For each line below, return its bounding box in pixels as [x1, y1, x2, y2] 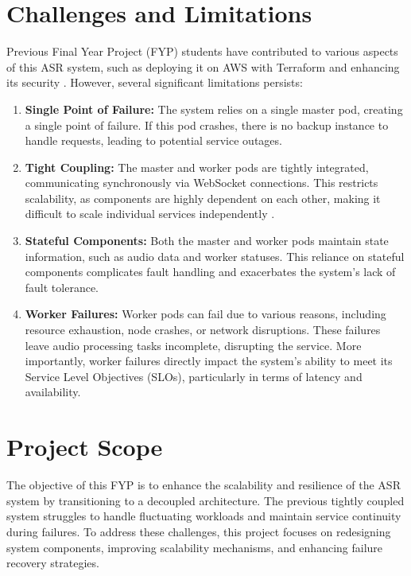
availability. [25, 383, 81, 400]
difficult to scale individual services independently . [25, 205, 275, 222]
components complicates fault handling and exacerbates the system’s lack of [25, 263, 396, 280]
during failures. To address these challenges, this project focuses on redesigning [6, 523, 391, 539]
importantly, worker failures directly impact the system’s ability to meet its [25, 352, 393, 369]
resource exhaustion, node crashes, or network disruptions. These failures [25, 321, 381, 338]
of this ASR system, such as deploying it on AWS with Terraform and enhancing [6, 58, 400, 75]
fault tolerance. [25, 278, 99, 295]
